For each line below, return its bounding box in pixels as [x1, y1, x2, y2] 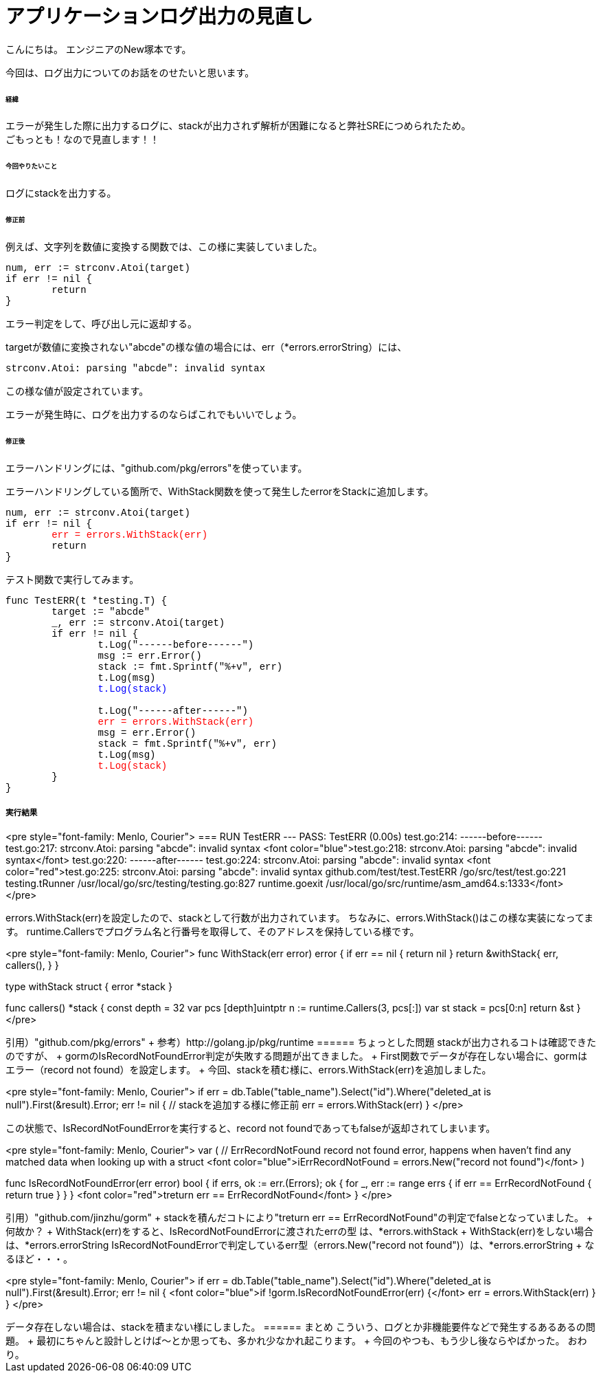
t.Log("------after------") [98, 705, 248, 717]
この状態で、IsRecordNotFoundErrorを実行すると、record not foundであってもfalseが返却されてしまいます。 [5, 1122, 496, 1135]
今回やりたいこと [5, 162, 58, 171]
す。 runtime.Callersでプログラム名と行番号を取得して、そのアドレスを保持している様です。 [5, 926, 420, 938]
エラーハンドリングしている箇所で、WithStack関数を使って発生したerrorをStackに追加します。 [5, 485, 434, 497]
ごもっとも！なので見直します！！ [5, 133, 159, 146]
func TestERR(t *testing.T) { [5, 595, 168, 606]
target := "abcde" [52, 606, 150, 617]
